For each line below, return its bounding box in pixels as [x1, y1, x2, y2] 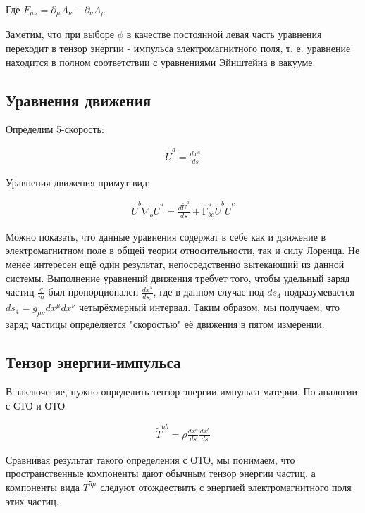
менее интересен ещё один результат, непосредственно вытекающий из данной [6, 256, 345, 271]
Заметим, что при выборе [6, 27, 114, 42]
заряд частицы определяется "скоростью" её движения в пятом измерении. [6, 317, 325, 331]
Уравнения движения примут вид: [6, 175, 151, 189]
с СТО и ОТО [6, 398, 66, 412]
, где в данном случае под [153, 284, 264, 299]
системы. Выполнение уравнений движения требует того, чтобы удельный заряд [6, 270, 350, 285]
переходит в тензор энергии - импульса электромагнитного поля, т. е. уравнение [6, 41, 351, 56]
